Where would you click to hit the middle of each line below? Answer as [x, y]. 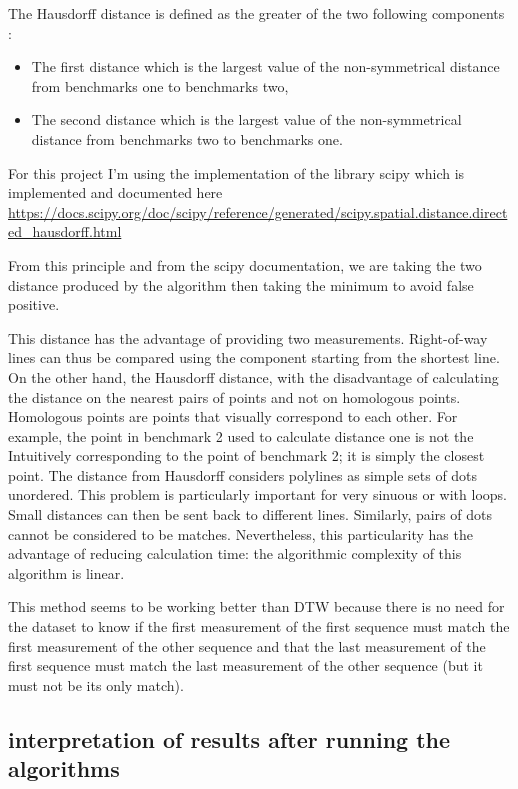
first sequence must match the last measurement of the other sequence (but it [245, 665]
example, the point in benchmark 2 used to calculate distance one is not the [241, 435]
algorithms [64, 768]
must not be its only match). [96, 684]
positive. [34, 304]
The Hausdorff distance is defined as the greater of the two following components [256, 13]
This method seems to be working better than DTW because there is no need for [256, 606]
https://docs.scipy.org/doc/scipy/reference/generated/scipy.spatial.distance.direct [258, 211]
